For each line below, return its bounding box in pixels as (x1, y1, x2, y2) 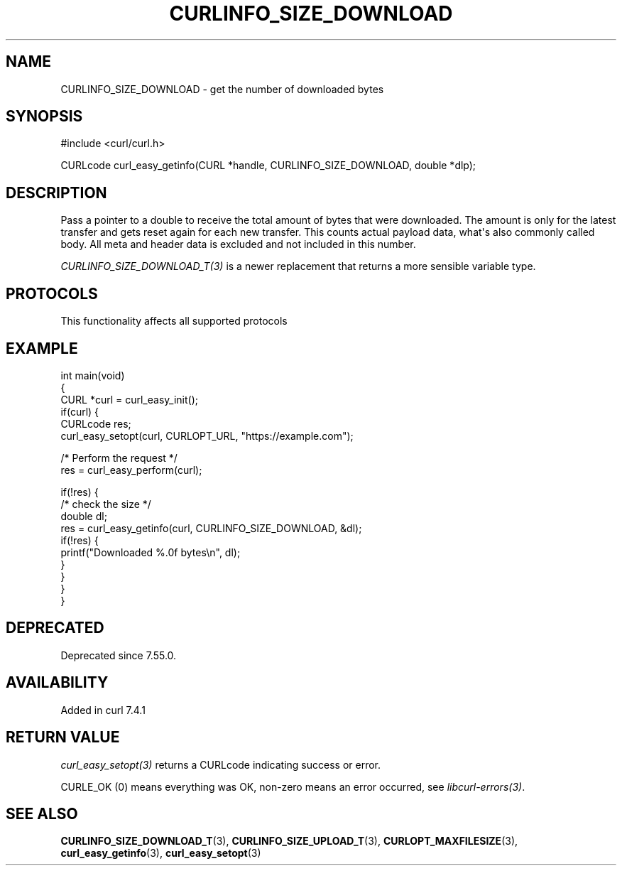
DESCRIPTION (6, 183, 107, 202)
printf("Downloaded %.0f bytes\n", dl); (60, 546, 241, 558)
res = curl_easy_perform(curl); (60, 463, 202, 476)
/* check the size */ (60, 497, 151, 510)
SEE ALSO (6, 804, 78, 823)
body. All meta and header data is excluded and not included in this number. (60, 238, 416, 251)
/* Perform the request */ (60, 451, 178, 464)
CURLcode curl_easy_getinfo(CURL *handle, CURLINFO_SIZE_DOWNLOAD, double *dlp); (60, 159, 476, 172)
